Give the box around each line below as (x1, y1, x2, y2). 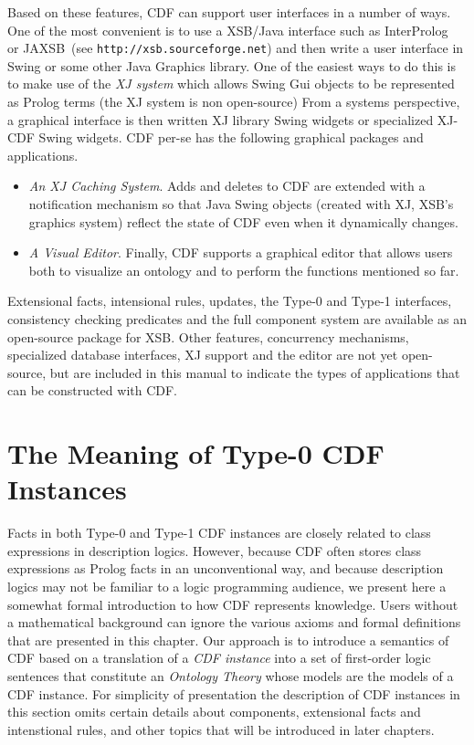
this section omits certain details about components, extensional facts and (7, 702, 421, 721)
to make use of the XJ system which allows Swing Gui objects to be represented (7, 74, 455, 93)
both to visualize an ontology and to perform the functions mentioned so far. (28, 260, 459, 279)
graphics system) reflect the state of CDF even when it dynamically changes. (28, 212, 458, 231)
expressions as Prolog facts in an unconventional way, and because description (7, 559, 444, 578)
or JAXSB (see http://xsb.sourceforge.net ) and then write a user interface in (7, 38, 464, 58)
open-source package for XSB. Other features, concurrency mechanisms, (7, 327, 409, 346)
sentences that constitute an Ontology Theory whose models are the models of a (7, 666, 454, 685)
